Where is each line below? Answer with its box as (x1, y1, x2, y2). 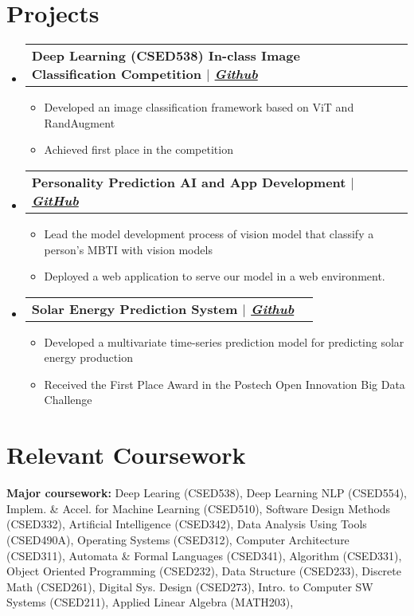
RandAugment (44, 114, 115, 131)
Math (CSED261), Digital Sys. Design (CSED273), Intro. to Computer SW (6, 578, 373, 594)
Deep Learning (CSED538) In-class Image (31, 46, 300, 65)
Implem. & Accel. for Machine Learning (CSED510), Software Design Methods (6, 500, 391, 516)
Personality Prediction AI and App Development (31, 172, 346, 191)
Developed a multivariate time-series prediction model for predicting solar (44, 333, 404, 350)
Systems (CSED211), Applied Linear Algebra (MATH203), (6, 594, 294, 610)
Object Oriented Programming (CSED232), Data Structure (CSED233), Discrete (6, 563, 401, 579)
